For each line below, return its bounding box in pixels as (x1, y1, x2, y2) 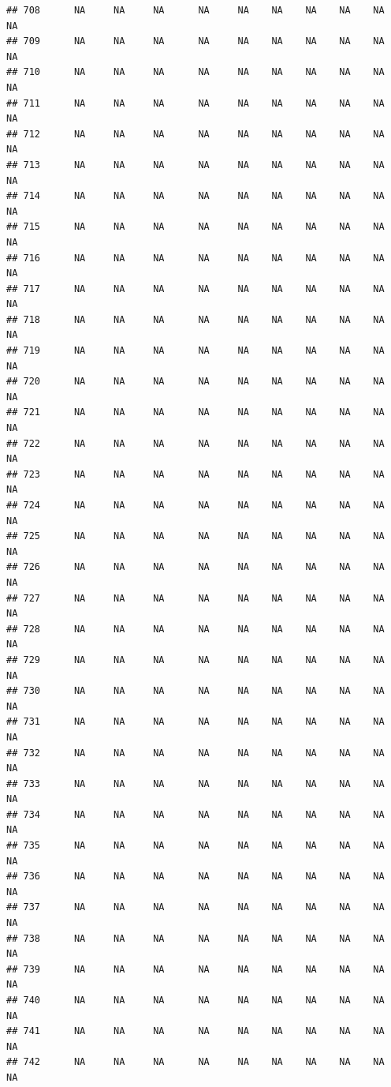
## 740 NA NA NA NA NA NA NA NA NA (6, 995, 385, 1006)
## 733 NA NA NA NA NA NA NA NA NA (6, 778, 385, 789)
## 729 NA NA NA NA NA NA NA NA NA (6, 654, 385, 665)
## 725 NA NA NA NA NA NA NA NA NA (6, 530, 385, 542)
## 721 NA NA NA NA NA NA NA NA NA (6, 407, 385, 418)
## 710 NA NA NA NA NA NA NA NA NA (6, 66, 385, 78)
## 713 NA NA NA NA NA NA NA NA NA (6, 159, 385, 171)
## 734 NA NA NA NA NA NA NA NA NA (6, 808, 385, 820)
